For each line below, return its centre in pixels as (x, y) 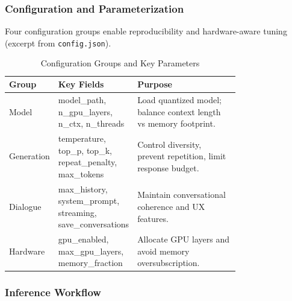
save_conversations (94, 224)
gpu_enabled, (83, 239)
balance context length (179, 111)
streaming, (77, 212)
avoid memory (163, 251)
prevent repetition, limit (182, 156)
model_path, (82, 99)
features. (153, 218)
